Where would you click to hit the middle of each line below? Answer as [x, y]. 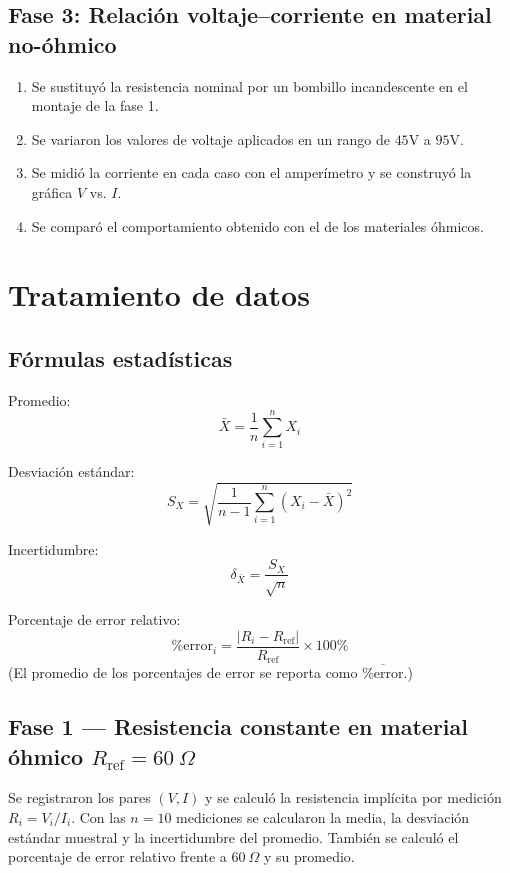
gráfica [52, 191]
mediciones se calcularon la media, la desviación [323, 816]
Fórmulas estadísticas [120, 357]
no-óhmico [62, 43]
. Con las [98, 816]
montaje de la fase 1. [95, 105]
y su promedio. [309, 856]
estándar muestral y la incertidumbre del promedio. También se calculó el [233, 836]
